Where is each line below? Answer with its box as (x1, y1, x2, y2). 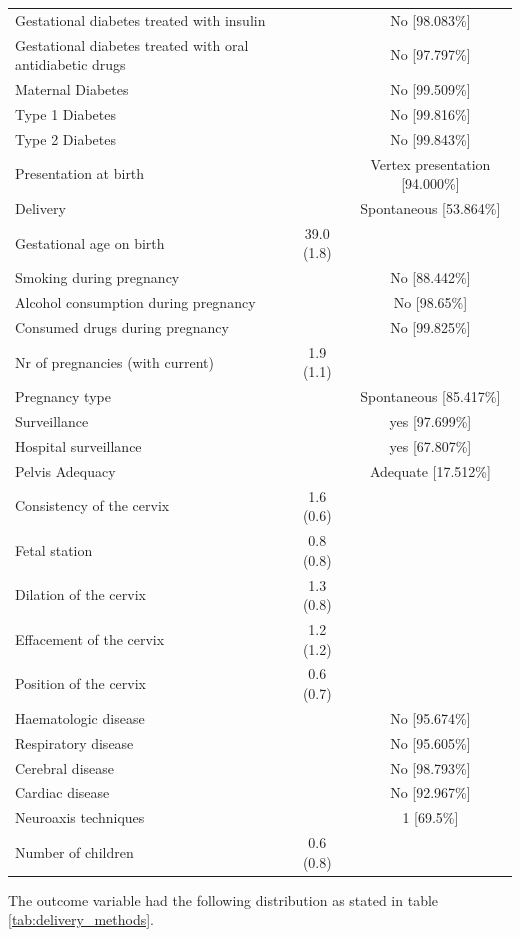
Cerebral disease (15, 757, 114, 778)
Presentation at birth (15, 163, 145, 184)
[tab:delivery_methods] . (8, 909, 154, 930)
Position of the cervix (15, 673, 146, 694)
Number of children (15, 841, 134, 862)
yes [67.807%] (389, 435, 472, 456)
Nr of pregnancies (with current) (15, 351, 214, 372)
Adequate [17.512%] (369, 460, 491, 481)
